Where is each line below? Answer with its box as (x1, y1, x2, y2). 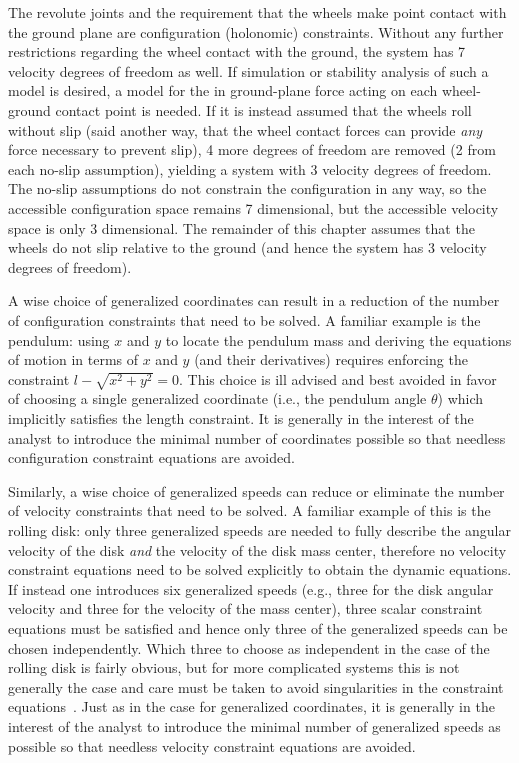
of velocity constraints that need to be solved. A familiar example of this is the (8, 500, 491, 521)
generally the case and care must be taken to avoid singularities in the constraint (8, 676, 504, 697)
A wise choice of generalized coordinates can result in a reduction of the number (8, 290, 500, 311)
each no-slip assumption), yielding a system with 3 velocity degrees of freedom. (8, 158, 492, 179)
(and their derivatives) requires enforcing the (194, 349, 468, 370)
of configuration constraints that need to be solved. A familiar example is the (8, 309, 481, 330)
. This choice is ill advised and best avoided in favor (178, 368, 497, 389)
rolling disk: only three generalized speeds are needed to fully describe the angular (8, 519, 512, 540)
